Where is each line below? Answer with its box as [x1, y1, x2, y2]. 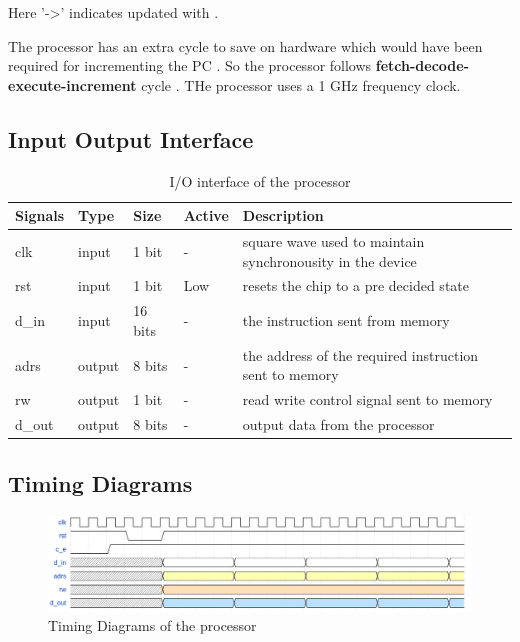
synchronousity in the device [242, 250, 417, 271]
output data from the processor [242, 414, 435, 435]
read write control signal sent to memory [242, 389, 493, 410]
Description [242, 205, 324, 226]
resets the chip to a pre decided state [242, 275, 469, 296]
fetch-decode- [375, 55, 469, 76]
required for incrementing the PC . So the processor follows [8, 55, 372, 76]
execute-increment [8, 74, 137, 95]
